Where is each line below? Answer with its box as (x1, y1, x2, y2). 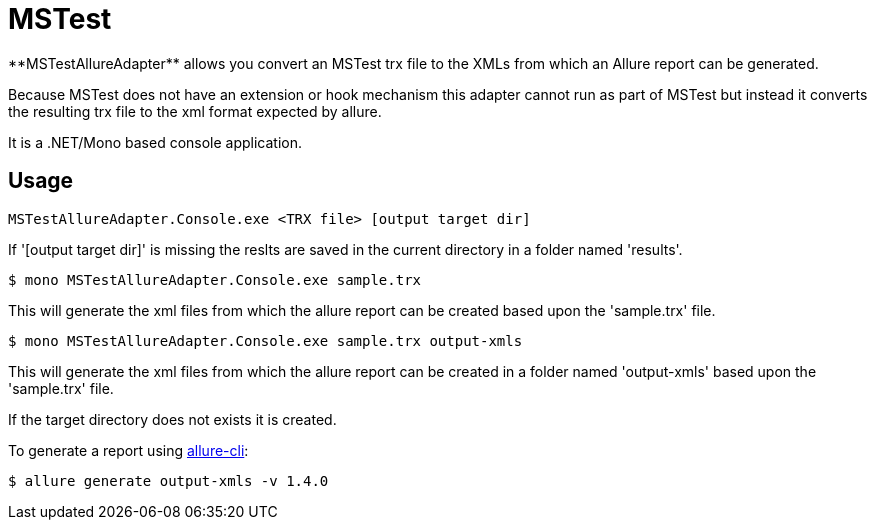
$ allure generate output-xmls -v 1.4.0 (8, 472, 329, 489)
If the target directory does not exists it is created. (8, 410, 337, 428)
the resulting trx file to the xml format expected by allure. (8, 102, 382, 120)
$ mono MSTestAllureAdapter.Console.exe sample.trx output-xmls (8, 332, 523, 349)
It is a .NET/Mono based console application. (8, 133, 303, 151)
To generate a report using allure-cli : (8, 441, 249, 459)
